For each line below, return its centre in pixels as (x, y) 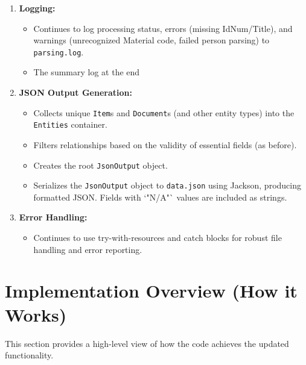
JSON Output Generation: (75, 92)
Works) (36, 314)
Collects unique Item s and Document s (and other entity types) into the (164, 112)
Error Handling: (53, 217)
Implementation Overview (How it (151, 291)
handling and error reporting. (88, 249)
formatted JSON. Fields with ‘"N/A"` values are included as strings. (160, 197)
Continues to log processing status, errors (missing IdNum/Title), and (163, 28)
